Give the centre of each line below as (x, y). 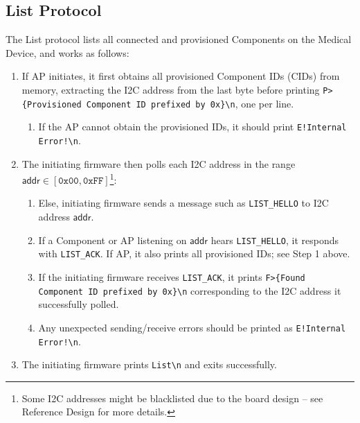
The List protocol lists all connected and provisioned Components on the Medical (179, 39)
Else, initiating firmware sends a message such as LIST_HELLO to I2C (183, 203)
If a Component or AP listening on (112, 240)
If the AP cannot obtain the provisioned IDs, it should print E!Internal (192, 127)
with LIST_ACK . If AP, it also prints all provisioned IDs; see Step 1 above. (194, 253)
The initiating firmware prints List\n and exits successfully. (149, 364)
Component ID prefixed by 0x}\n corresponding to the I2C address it (190, 290)
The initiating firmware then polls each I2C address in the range (159, 163)
